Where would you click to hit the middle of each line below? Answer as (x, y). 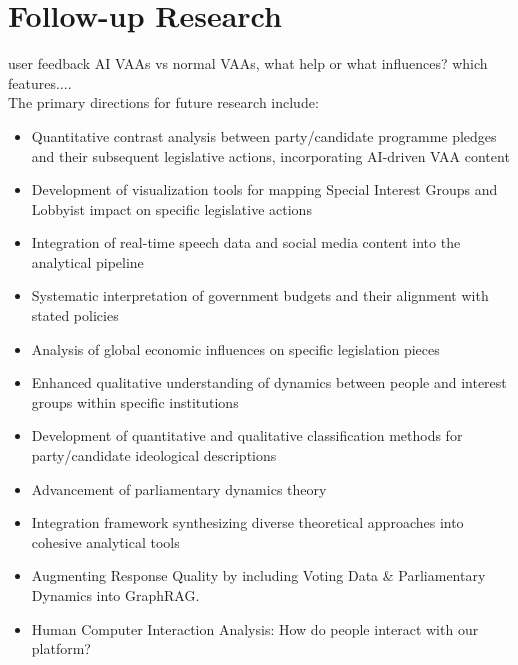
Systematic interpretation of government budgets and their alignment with (260, 295)
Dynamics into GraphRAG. (115, 595)
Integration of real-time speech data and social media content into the (246, 242)
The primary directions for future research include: (163, 102)
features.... (40, 82)
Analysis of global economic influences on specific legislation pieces (235, 348)
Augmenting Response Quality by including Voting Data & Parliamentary (258, 575)
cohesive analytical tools (105, 541)
